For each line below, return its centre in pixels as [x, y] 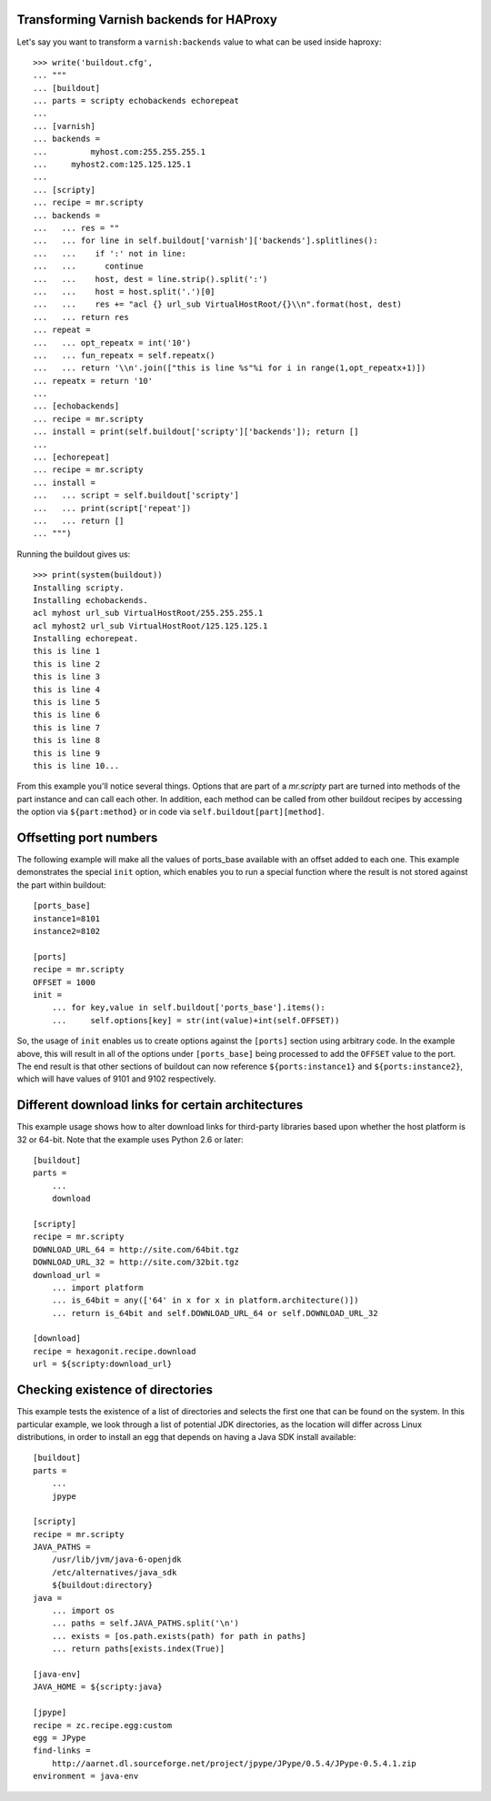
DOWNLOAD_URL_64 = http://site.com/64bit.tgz [136, 1249]
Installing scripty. [79, 588]
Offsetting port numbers [87, 837]
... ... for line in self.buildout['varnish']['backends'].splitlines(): [205, 241]
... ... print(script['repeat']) [112, 508]
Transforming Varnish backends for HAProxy [147, 20]
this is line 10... [76, 765]
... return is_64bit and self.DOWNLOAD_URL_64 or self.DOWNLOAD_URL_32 [215, 1313]
